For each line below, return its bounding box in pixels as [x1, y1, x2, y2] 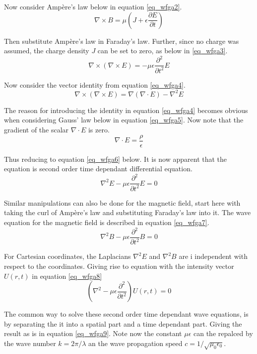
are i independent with [179, 251, 248, 261]
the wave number [4, 338, 56, 348]
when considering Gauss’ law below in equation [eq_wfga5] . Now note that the [4, 115, 244, 125]
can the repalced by [193, 328, 253, 339]
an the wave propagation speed [88, 338, 183, 348]
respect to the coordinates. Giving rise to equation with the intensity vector [4, 261, 234, 271]
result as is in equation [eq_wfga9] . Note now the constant [4, 328, 182, 339]
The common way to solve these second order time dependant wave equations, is [4, 309, 249, 319]
